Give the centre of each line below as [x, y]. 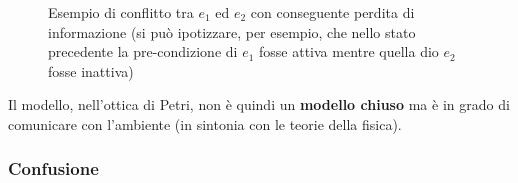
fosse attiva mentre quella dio [349, 51]
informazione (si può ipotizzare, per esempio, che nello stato [232, 31]
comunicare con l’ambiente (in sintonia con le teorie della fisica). [205, 123]
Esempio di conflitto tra [121, 12]
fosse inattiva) [91, 70]
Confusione [53, 168]
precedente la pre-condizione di [143, 51]
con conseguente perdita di [332, 12]
